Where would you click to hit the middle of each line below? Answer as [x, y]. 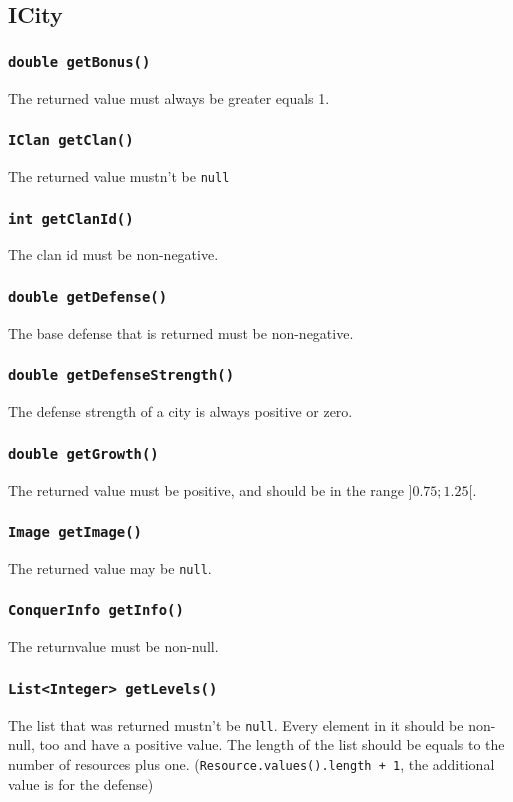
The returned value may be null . [110, 567]
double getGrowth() [83, 453]
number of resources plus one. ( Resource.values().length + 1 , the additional [251, 763]
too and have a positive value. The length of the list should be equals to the [272, 744]
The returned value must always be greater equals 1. [169, 97]
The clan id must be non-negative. [113, 254]
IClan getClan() [71, 140]
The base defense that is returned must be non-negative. [181, 332]
